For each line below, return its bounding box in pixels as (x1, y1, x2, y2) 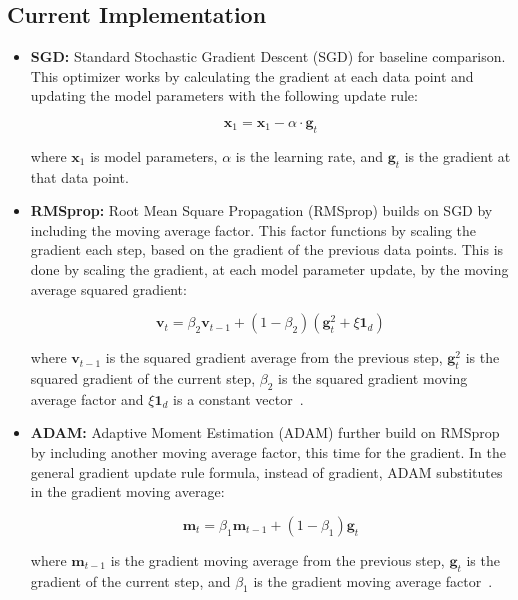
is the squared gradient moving (278, 367, 468, 388)
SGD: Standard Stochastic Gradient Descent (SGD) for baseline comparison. (30, 46, 506, 67)
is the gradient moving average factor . (253, 570, 493, 591)
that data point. (30, 166, 129, 187)
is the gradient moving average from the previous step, (110, 549, 445, 570)
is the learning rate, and (235, 145, 383, 166)
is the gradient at (404, 145, 511, 166)
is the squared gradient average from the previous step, (105, 347, 443, 368)
